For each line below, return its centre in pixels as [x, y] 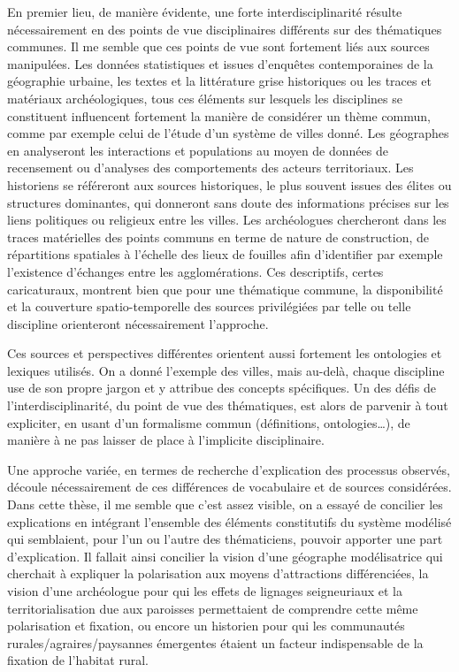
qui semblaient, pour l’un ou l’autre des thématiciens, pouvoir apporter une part [225, 539]
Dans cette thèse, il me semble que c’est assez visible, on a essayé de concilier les [225, 504]
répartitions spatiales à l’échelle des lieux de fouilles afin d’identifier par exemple [225, 254]
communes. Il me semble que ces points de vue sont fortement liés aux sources [218, 46]
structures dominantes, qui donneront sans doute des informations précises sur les [228, 202]
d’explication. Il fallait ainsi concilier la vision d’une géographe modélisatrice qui [225, 556]
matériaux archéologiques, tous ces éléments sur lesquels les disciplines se [205, 98]
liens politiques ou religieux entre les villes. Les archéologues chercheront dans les [227, 220]
